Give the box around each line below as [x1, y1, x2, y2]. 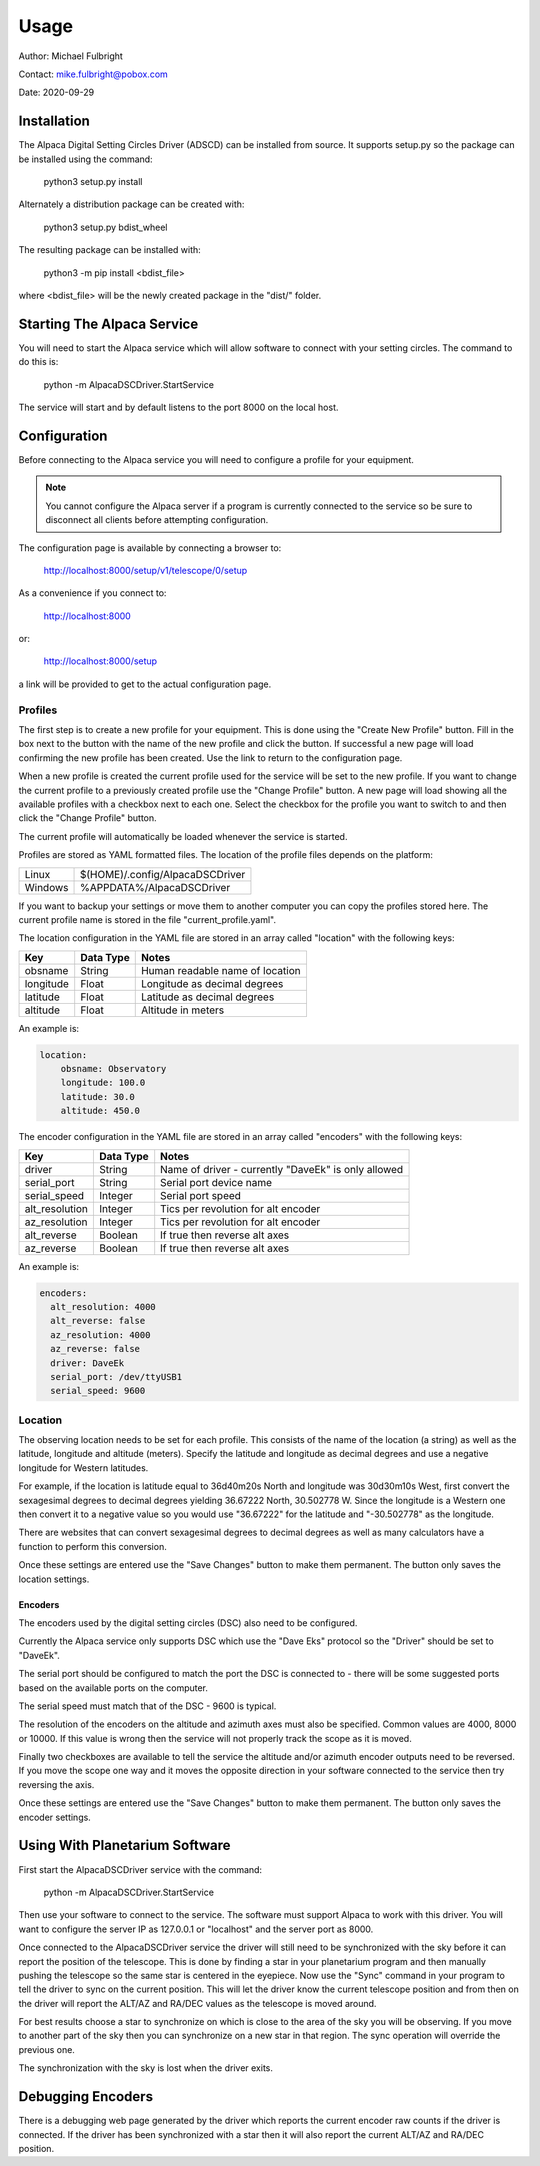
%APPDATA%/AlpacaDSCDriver [79, 880, 231, 894]
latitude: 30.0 [60, 1091, 135, 1102]
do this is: [18, 356, 59, 368]
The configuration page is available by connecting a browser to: [18, 541, 282, 554]
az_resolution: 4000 [50, 1329, 151, 1340]
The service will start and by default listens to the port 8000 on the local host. [18, 401, 339, 414]
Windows [24, 880, 69, 894]
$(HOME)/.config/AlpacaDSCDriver [79, 867, 246, 881]
